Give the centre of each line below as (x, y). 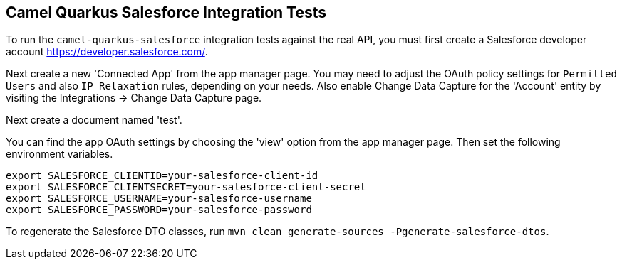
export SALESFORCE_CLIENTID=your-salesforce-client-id (162, 176)
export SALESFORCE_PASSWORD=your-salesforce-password (159, 210)
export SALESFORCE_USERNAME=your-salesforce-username (159, 199)
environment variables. (59, 154)
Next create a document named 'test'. (94, 120)
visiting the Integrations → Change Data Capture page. (134, 98)
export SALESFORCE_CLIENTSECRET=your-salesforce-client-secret (186, 187)
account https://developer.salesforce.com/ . (107, 52)
